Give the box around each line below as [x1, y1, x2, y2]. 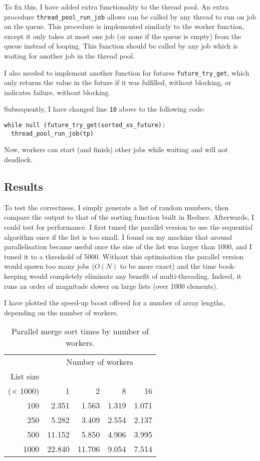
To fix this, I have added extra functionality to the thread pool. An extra [4, 2, 229, 12]
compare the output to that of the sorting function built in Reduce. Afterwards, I [4, 212, 254, 222]
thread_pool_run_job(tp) [11, 130, 94, 137]
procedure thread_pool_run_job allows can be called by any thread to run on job [4, 11, 256, 22]
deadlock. [4, 154, 33, 165]
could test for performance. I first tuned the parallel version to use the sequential [4, 222, 253, 232]
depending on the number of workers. [4, 307, 119, 317]
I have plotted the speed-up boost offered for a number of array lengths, [4, 297, 225, 308]
